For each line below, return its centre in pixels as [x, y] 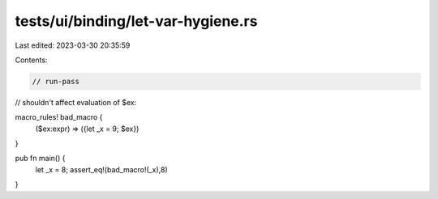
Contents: [31, 60]
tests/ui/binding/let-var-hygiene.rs [136, 21]
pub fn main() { [40, 159]
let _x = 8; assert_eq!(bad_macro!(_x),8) [101, 169]
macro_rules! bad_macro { [59, 117]
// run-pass [56, 81]
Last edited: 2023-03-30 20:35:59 [73, 45]
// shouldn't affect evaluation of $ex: [76, 102]
